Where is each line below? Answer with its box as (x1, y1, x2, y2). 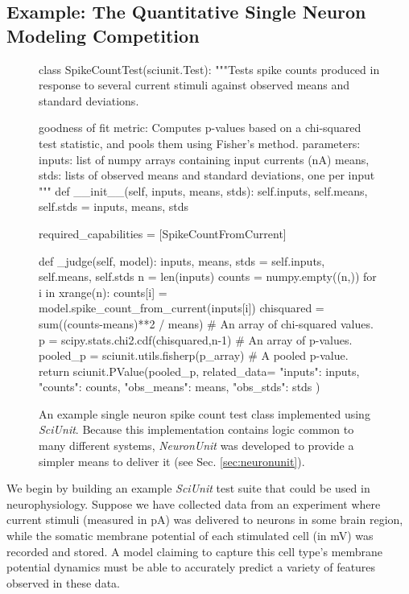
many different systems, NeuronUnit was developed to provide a (39, 437, 354, 454)
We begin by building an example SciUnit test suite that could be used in (6, 480, 370, 497)
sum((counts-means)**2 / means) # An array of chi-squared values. (39, 315, 374, 332)
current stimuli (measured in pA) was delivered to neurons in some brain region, (6, 511, 403, 528)
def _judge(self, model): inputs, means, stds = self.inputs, (39, 252, 325, 269)
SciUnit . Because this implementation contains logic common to (39, 421, 354, 438)
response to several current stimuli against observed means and (39, 76, 350, 93)
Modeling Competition (6, 23, 200, 47)
